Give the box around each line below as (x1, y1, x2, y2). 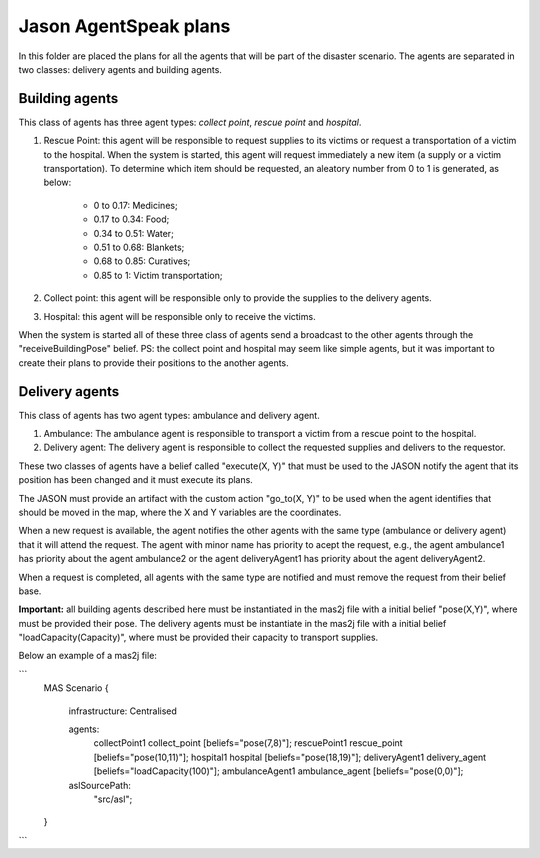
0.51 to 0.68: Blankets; (93, 241, 185, 253)
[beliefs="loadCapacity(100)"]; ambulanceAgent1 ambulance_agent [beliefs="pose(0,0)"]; (93, 765, 464, 777)
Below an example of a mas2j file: (18, 650, 157, 662)
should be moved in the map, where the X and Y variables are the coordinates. (18, 506, 342, 518)
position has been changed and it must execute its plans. (18, 474, 254, 486)
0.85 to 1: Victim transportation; (93, 269, 223, 281)
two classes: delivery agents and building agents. (18, 63, 222, 75)
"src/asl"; (93, 793, 133, 805)
